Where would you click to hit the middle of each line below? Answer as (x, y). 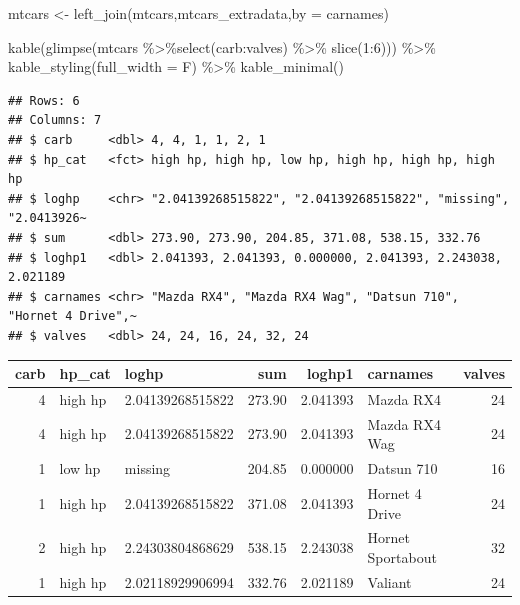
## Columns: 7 (55, 120)
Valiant (389, 581)
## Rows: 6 (44, 100)
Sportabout (402, 557)
